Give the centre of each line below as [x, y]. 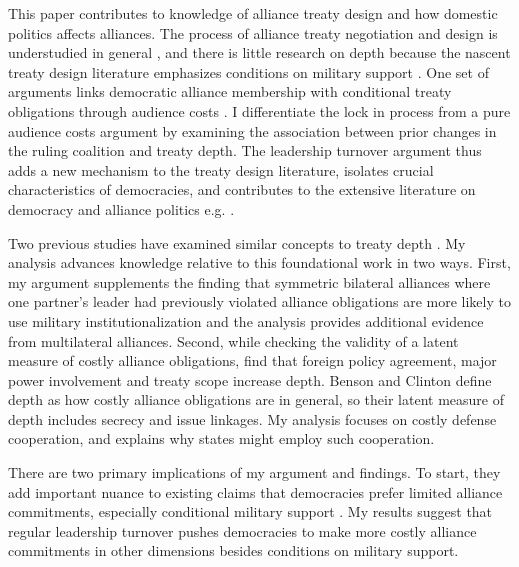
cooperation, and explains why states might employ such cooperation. [221, 438]
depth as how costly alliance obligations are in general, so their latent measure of [256, 399]
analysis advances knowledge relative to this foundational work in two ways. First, [259, 262]
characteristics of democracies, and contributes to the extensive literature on [242, 189]
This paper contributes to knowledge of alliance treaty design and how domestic [253, 13]
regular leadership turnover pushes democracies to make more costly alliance [242, 530]
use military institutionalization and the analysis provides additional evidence [246, 320]
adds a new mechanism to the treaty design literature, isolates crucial [221, 169]
